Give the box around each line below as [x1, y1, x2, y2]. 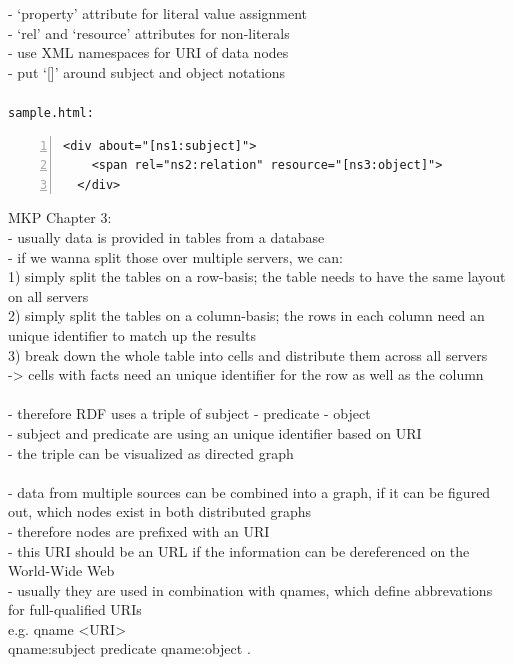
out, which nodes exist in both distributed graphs [8, 501, 311, 522]
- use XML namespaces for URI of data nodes [8, 42, 289, 63]
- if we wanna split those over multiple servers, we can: [8, 246, 343, 267]
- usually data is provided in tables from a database [8, 227, 325, 247]
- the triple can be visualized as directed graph [8, 442, 294, 463]
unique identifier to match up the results [8, 324, 256, 345]
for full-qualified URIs [8, 599, 142, 620]
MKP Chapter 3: [8, 207, 112, 228]
